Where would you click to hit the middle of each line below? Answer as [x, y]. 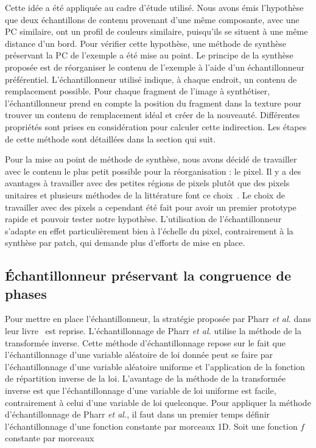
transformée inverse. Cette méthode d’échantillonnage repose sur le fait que [145, 342]
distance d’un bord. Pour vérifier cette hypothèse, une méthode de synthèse [146, 43]
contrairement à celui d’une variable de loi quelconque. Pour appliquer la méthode [158, 402]
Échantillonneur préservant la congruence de [148, 275]
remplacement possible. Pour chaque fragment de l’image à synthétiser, [138, 91]
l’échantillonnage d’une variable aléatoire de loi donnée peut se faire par [139, 355]
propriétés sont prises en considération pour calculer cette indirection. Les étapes [156, 126]
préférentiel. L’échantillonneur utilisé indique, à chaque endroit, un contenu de [151, 79]
